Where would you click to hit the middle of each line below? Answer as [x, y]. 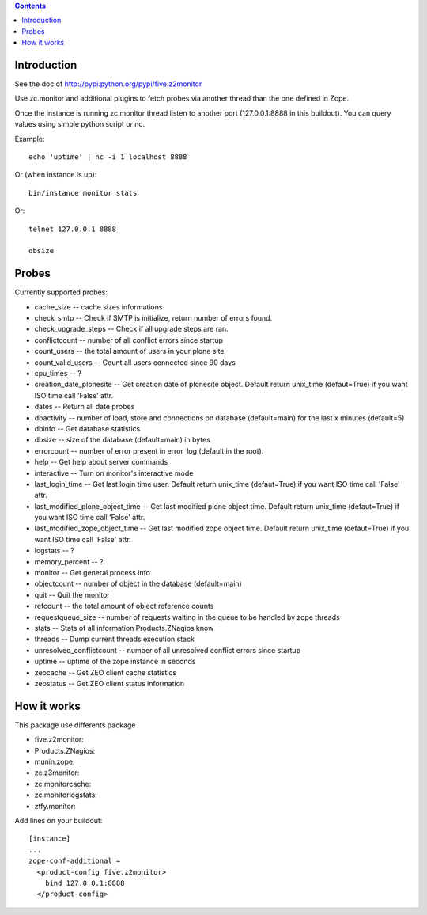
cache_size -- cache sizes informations [98, 307]
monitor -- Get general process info [92, 573]
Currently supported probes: [61, 292]
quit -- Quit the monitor [72, 594]
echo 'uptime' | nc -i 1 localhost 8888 [108, 157]
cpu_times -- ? [58, 374]
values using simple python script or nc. [80, 124]
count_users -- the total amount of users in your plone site [129, 351]
